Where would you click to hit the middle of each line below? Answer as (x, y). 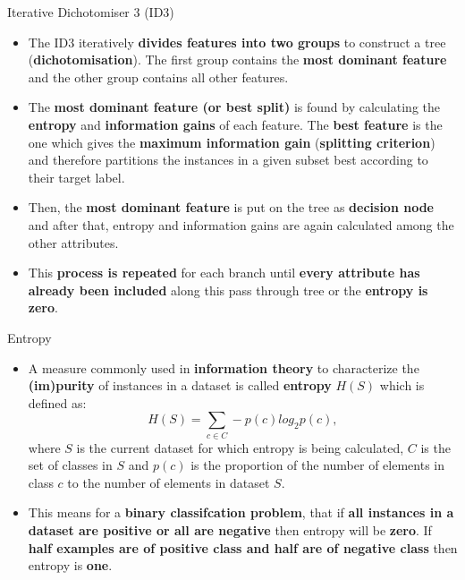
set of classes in (70, 465)
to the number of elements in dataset (169, 482)
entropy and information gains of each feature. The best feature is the (235, 124)
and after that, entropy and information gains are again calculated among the (241, 224)
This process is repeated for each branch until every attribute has (224, 273)
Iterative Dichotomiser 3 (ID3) (91, 12)
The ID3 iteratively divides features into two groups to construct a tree (237, 42)
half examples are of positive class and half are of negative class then (243, 547)
